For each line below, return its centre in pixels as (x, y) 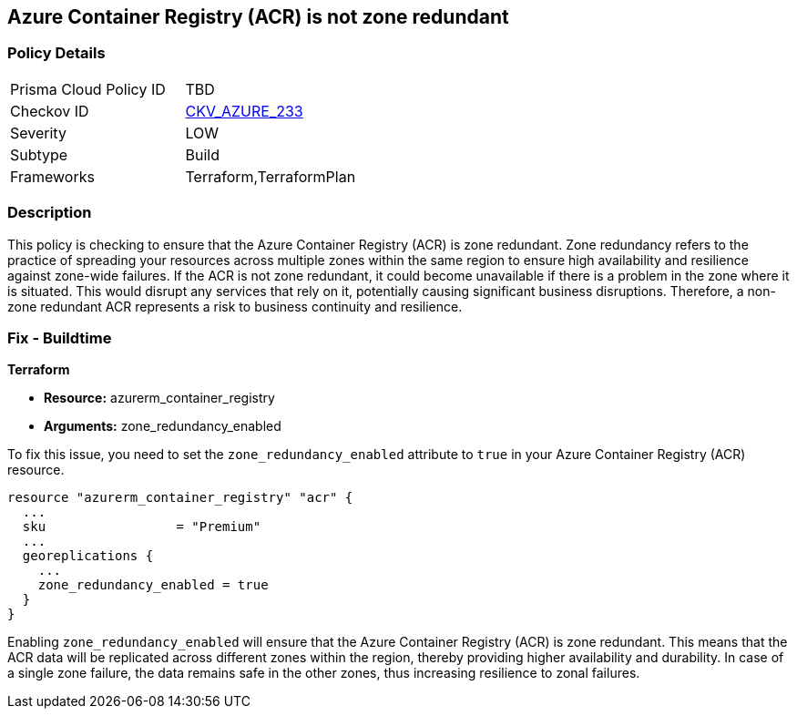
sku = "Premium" (142, 527)
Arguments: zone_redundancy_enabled (163, 426)
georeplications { (88, 556)
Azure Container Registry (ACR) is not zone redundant (258, 17)
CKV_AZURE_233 (244, 111)
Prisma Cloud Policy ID (88, 89)
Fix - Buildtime (60, 338)
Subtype (39, 154)
